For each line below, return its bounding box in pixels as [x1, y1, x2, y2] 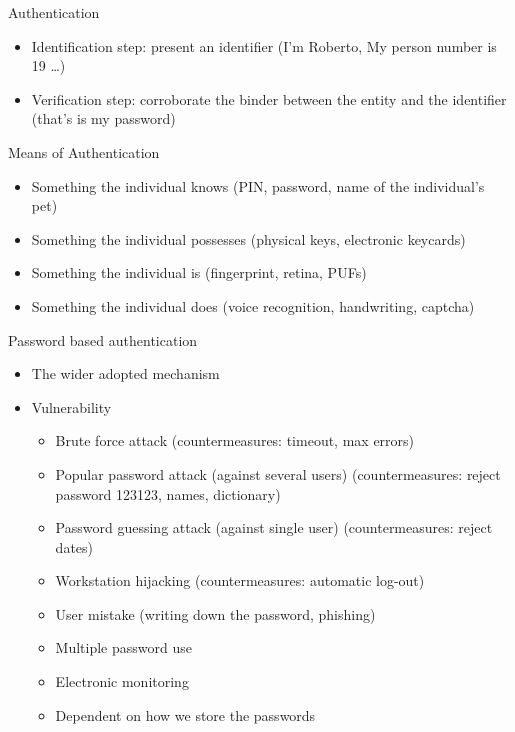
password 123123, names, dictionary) [55, 483, 281, 504]
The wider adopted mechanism [31, 363, 220, 384]
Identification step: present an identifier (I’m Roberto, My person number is [31, 35, 497, 56]
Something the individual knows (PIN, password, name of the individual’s [31, 175, 485, 196]
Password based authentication [8, 329, 198, 350]
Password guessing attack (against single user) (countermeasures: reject [55, 517, 493, 538]
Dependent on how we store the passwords [55, 704, 316, 725]
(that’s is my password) [31, 108, 176, 129]
